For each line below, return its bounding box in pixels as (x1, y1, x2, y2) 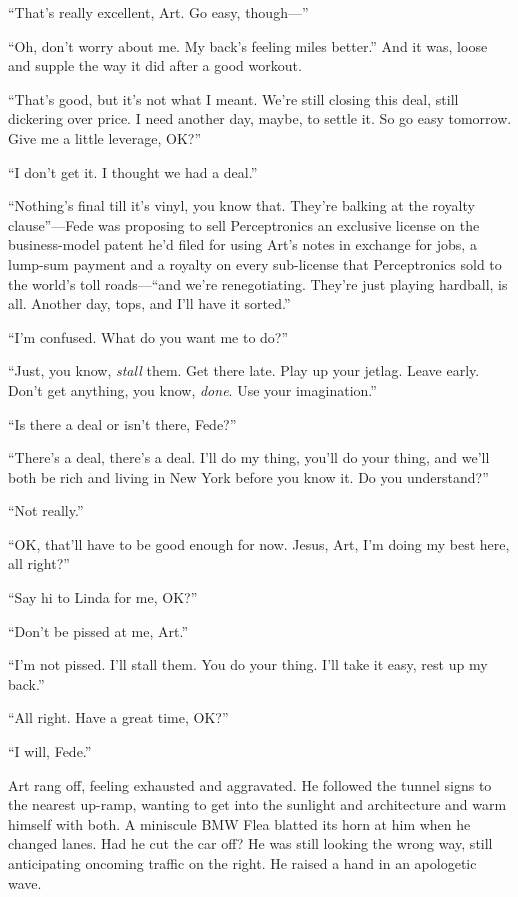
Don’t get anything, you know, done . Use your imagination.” (8, 379, 377, 400)
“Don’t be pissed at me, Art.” (8, 620, 189, 641)
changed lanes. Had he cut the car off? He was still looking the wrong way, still (8, 833, 493, 854)
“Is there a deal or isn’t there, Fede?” (8, 413, 237, 434)
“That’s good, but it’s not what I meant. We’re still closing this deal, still (8, 88, 459, 109)
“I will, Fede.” (8, 741, 92, 762)
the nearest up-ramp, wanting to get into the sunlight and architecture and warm (8, 794, 507, 815)
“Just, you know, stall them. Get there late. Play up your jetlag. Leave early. (8, 360, 480, 381)
